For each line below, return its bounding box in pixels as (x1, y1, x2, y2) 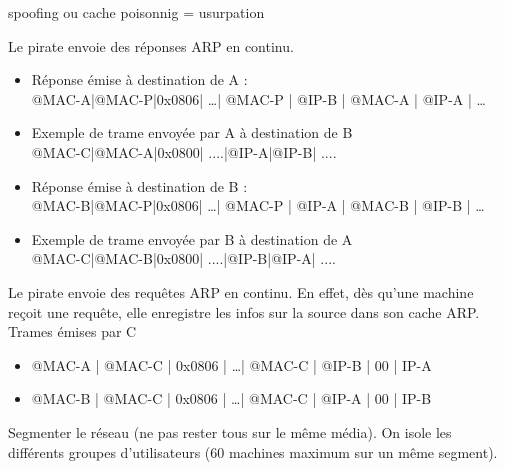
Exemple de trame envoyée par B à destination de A (31, 228, 353, 249)
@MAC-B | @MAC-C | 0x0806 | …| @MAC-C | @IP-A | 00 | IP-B (31, 388, 432, 409)
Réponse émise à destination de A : (31, 69, 248, 90)
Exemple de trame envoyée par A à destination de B (31, 122, 353, 143)
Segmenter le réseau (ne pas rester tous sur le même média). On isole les (8, 421, 452, 442)
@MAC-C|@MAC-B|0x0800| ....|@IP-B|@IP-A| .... (31, 248, 336, 269)
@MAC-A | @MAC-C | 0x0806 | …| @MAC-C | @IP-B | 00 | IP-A (31, 354, 432, 375)
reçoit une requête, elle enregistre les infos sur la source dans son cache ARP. (8, 301, 480, 322)
